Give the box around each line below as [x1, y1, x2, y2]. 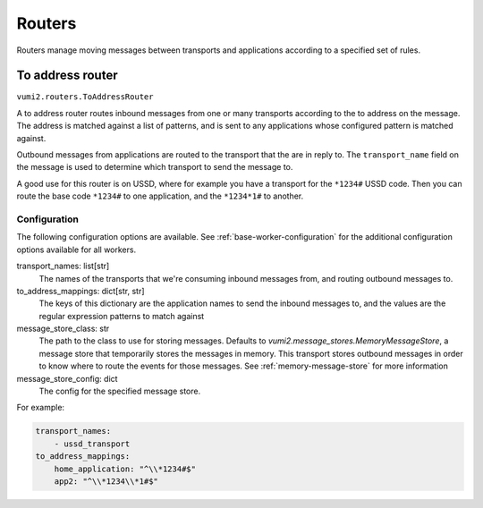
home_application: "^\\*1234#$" [54, 463, 197, 474]
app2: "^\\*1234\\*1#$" [54, 476, 158, 487]
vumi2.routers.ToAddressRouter [16, 92, 154, 102]
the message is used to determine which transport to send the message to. [16, 162, 293, 173]
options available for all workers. [16, 244, 137, 255]
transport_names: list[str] [16, 260, 110, 272]
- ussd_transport [54, 438, 131, 449]
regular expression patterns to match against [38, 310, 205, 321]
